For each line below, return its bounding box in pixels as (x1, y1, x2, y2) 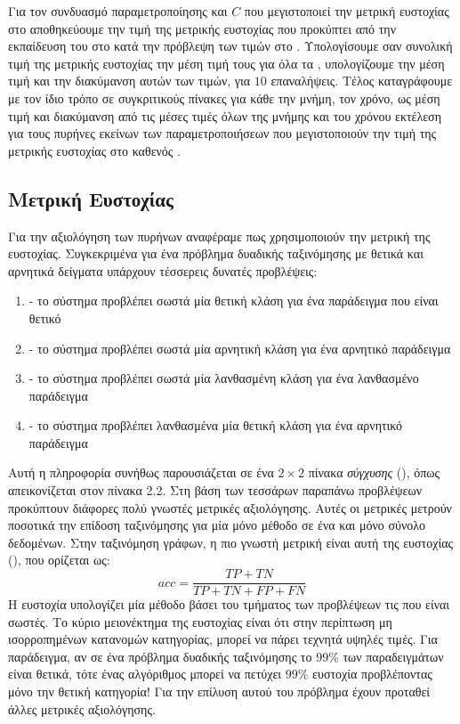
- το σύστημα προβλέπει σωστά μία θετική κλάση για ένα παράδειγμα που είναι (28, 291, 439, 310)
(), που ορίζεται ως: (8, 550, 110, 569)
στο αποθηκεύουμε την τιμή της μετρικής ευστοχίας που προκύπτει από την (8, 19, 396, 37)
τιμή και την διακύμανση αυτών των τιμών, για (8, 71, 251, 90)
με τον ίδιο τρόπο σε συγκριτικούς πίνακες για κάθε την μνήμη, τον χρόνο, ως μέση (8, 88, 440, 107)
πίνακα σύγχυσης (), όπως (308, 463, 440, 482)
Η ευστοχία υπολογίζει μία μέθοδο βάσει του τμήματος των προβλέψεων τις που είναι (8, 595, 450, 614)
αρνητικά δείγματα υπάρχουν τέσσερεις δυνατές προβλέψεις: (8, 261, 318, 280)
